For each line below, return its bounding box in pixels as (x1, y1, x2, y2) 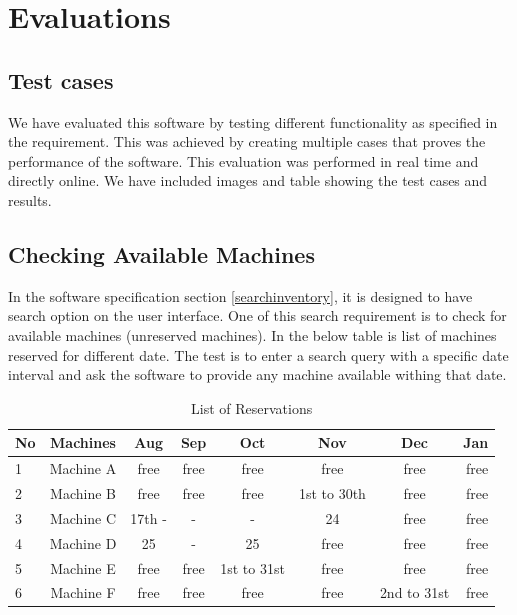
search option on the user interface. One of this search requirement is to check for (8, 305, 507, 326)
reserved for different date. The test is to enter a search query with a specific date (8, 344, 509, 365)
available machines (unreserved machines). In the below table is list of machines (8, 324, 497, 345)
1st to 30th (298, 483, 366, 503)
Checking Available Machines (8, 238, 315, 269)
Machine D (49, 532, 117, 553)
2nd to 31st (379, 582, 450, 603)
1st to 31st (220, 557, 285, 578)
